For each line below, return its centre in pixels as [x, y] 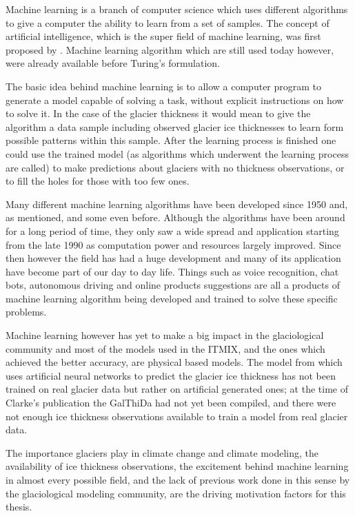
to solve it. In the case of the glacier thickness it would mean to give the [158, 113]
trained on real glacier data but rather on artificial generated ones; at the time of [177, 389]
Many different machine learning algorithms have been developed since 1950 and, [177, 204]
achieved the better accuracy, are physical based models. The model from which [174, 362]
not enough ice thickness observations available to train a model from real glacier [177, 416]
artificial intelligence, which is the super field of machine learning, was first [163, 36]
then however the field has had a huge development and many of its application [173, 258]
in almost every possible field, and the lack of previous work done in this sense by [178, 479]
